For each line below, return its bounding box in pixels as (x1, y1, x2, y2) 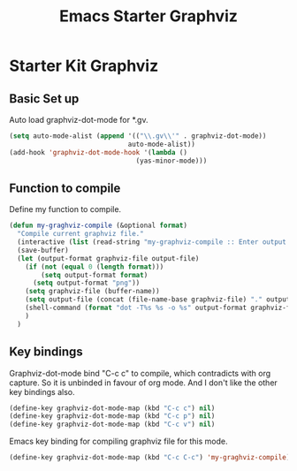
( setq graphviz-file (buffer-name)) (25, 287, 161, 296)
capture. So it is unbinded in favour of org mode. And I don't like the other (9, 377, 278, 388)
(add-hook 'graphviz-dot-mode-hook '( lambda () (9, 148, 188, 156)
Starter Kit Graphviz (9, 56, 159, 76)
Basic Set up (9, 91, 80, 106)
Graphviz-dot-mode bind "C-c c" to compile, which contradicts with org (9, 368, 271, 378)
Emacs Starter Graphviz (58, 6, 239, 27)
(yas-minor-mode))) (135, 156, 208, 165)
